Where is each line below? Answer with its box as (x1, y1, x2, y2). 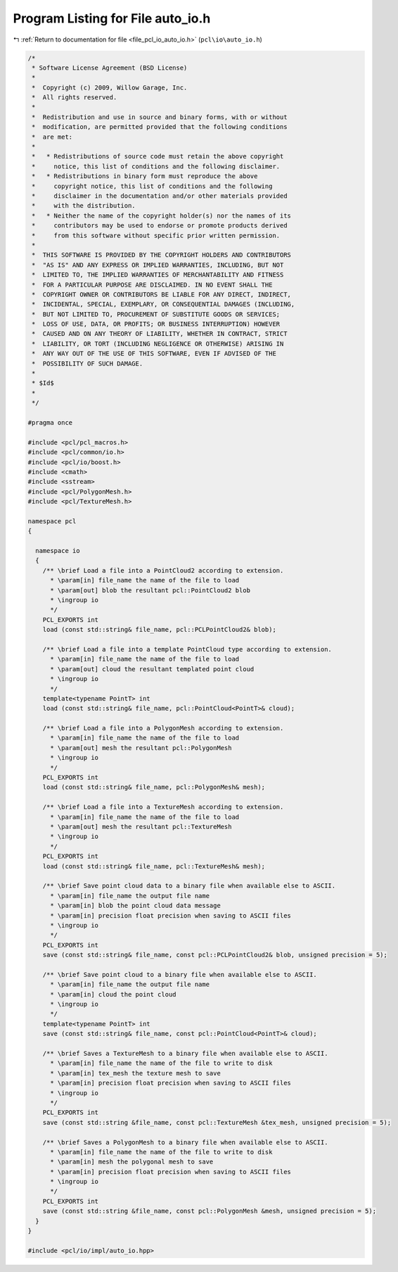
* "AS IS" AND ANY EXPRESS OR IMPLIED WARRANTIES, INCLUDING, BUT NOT (32, 261, 284, 269)
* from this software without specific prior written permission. (32, 231, 281, 239)
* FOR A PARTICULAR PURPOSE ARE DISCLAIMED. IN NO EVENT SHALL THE (32, 280, 273, 289)
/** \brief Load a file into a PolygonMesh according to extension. (42, 724, 284, 732)
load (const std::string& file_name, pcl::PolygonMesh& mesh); (42, 783, 266, 792)
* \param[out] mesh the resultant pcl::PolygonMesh (50, 744, 232, 752)
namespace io (35, 547, 80, 555)
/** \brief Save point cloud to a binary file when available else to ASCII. (42, 971, 318, 978)
